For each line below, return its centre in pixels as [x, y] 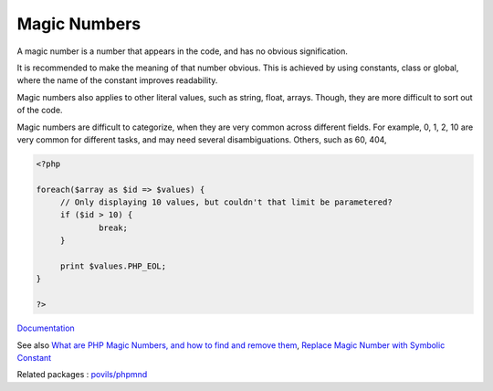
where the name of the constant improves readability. [117, 80]
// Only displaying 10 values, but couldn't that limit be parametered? [226, 202]
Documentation [46, 328]
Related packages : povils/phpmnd [82, 375]
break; [113, 227]
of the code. [40, 111]
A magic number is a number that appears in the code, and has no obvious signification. [183, 51]
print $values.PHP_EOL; [113, 266]
